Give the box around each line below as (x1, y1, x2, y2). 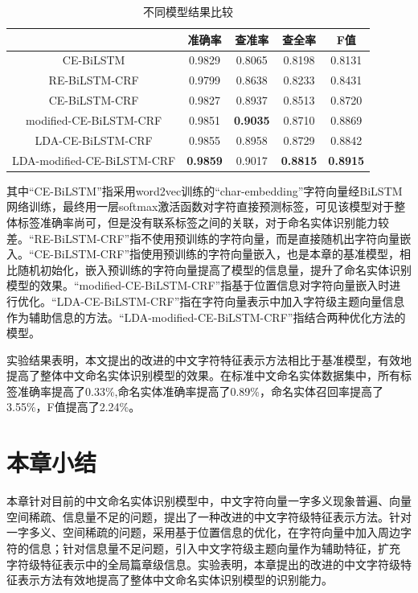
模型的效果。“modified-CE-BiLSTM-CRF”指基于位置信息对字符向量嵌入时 (6, 277, 390, 294)
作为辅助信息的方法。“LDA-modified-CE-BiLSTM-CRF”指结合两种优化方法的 (6, 308, 406, 325)
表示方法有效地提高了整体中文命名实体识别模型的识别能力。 (17, 571, 333, 588)
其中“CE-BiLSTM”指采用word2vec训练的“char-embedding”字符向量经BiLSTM (6, 182, 403, 199)
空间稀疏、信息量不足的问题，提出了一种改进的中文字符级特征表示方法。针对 (6, 508, 412, 525)
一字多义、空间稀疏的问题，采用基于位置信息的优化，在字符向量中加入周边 (6, 524, 400, 541)
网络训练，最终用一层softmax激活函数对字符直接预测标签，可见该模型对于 (6, 198, 395, 215)
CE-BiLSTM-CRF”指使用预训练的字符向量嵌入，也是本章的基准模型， (34, 245, 400, 262)
